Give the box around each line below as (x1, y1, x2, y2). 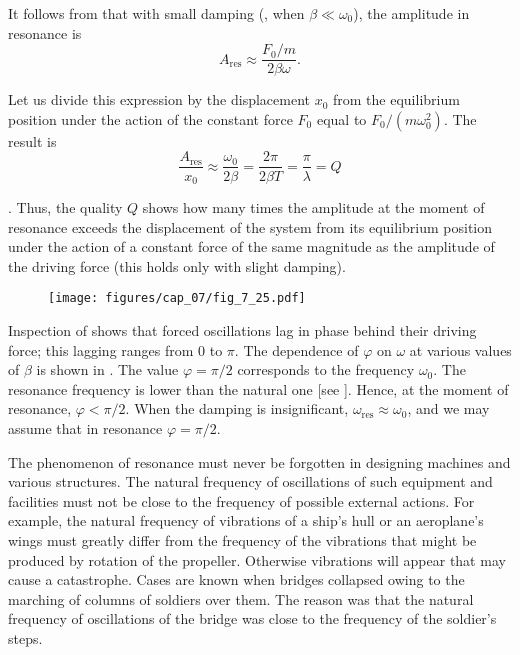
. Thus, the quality (8, 196, 123, 217)
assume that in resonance (8, 417, 163, 438)
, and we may (407, 398, 490, 419)
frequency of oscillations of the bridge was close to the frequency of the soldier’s (8, 608, 497, 629)
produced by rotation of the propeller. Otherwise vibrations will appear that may (8, 549, 506, 570)
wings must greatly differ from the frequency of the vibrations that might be (8, 529, 477, 550)
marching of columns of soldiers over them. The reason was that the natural (8, 588, 474, 609)
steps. (8, 627, 43, 648)
